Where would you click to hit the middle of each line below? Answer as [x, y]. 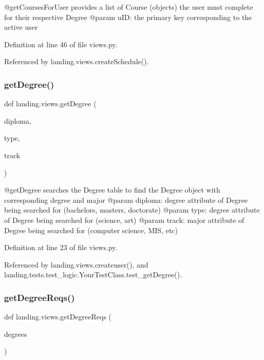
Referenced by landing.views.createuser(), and [76, 264]
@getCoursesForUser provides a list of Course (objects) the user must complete [129, 7]
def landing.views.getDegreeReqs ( [58, 317]
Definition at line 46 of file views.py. [61, 44]
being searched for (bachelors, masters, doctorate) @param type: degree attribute [132, 210]
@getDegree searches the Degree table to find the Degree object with [112, 190]
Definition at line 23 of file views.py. [61, 247]
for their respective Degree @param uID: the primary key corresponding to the [128, 17]
